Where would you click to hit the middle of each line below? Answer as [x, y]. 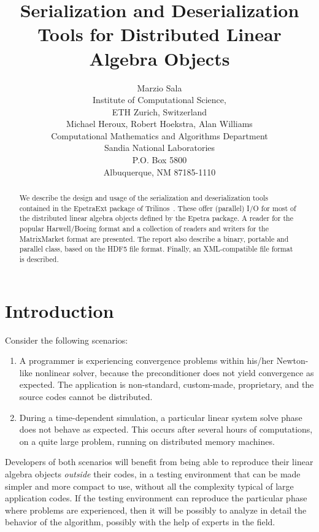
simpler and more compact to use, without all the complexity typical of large [149, 486]
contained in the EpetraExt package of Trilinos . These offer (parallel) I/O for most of [158, 208]
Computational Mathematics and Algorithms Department [159, 135]
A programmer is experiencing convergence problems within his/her [147, 360]
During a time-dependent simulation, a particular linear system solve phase [161, 417]
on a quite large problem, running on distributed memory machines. [147, 441]
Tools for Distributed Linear [159, 34]
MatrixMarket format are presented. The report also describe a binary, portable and [154, 238]
